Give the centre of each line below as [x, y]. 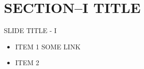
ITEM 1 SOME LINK [48, 46]
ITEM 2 [27, 63]
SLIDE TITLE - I [30, 30]
